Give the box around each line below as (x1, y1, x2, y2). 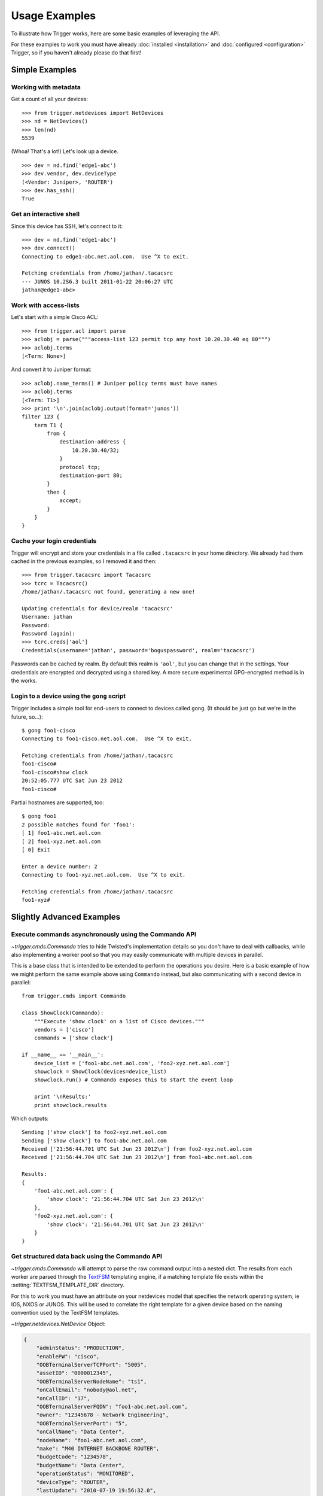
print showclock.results (33, 1102, 107, 1108)
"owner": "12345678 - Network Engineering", (36, 1412, 169, 1418)
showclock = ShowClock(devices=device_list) (33, 1068, 167, 1075)
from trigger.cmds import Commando (22, 993, 126, 999)
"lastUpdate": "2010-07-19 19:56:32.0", (36, 1487, 157, 1494)
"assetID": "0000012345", (36, 1370, 112, 1376)
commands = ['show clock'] (33, 1035, 114, 1041)
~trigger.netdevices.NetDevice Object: (11, 1320, 106, 1327)
